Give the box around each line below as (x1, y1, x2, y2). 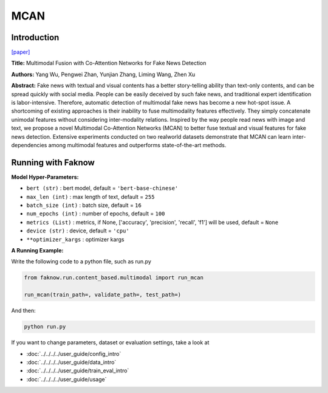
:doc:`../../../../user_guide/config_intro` (26, 350, 121, 357)
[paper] (11, 49, 30, 56)
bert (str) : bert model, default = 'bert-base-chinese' (26, 184, 179, 192)
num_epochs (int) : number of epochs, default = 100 (26, 210, 165, 217)
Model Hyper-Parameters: (11, 173, 79, 181)
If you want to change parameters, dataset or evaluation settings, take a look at (11, 339, 210, 346)
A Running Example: (11, 247, 64, 254)
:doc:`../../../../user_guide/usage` (26, 375, 107, 383)
